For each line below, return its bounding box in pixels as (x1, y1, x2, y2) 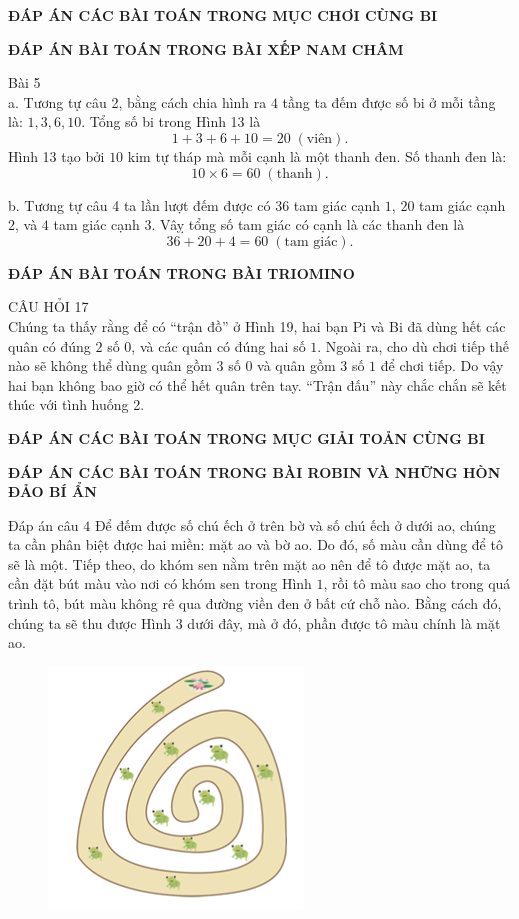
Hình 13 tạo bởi (8, 145, 105, 166)
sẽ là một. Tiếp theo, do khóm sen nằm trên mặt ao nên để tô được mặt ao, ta (8, 553, 491, 574)
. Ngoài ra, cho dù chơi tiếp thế (317, 335, 510, 356)
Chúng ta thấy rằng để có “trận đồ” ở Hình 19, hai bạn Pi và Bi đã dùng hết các (8, 315, 506, 336)
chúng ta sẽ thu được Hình (8, 612, 172, 633)
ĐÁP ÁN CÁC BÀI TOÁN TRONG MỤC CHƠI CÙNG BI (8, 5, 438, 25)
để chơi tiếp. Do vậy (380, 355, 504, 376)
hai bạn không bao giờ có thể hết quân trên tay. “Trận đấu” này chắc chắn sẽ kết (8, 374, 507, 395)
